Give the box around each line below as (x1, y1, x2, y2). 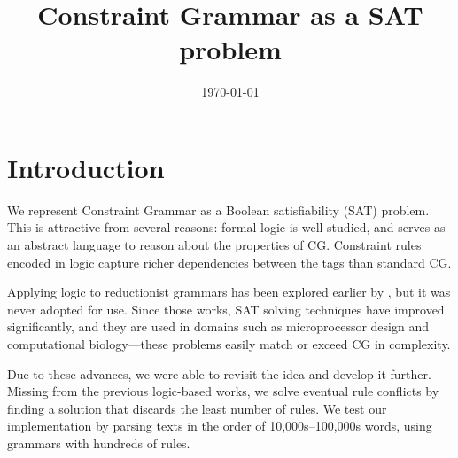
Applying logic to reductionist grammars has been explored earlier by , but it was (7, 283, 451, 301)
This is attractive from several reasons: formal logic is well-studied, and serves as (7, 218, 446, 237)
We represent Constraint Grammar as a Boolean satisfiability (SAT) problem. (7, 200, 430, 219)
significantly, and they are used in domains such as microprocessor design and (7, 317, 429, 336)
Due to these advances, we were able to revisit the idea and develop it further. (7, 364, 431, 383)
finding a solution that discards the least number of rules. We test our (7, 399, 387, 417)
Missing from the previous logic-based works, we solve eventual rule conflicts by (7, 382, 439, 400)
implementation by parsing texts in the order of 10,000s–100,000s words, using (7, 416, 432, 435)
